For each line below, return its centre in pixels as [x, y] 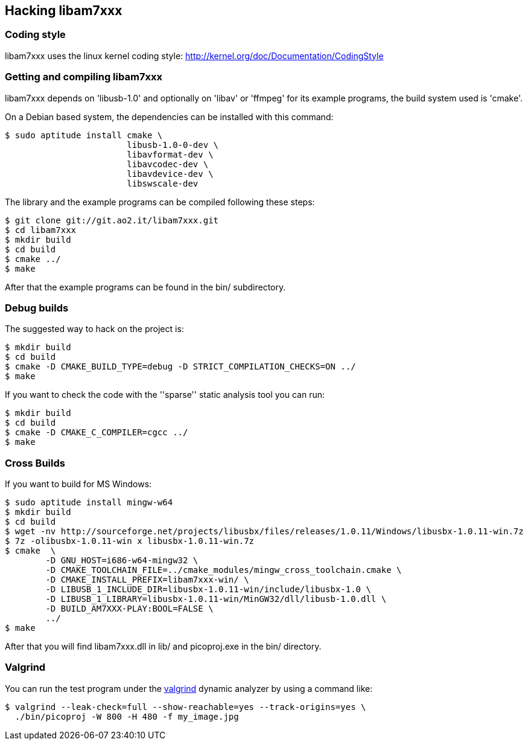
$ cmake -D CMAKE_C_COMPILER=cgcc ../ [97, 433]
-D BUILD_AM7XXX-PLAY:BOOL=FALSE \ [129, 609]
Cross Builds [35, 463]
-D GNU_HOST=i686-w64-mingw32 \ [122, 561]
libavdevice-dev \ [170, 174]
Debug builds [37, 308]
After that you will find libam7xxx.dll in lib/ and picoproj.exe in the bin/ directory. [163, 647]
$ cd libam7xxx [41, 230]
